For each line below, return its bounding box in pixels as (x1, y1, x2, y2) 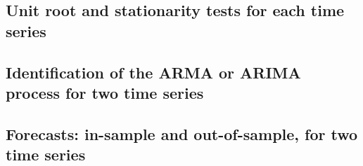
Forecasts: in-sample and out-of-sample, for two (6, 123, 358, 144)
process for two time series (6, 81, 204, 103)
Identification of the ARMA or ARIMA (6, 61, 301, 83)
